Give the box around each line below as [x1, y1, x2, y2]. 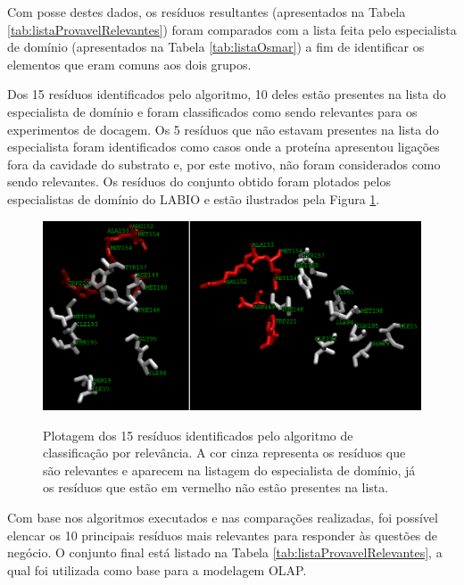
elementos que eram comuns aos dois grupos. [7, 54, 252, 73]
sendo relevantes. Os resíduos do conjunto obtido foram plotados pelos [7, 172, 391, 191]
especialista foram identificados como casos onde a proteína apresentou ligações [7, 137, 440, 156]
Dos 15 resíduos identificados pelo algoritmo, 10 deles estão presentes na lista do [7, 85, 446, 103]
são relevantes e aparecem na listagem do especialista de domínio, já [43, 460, 416, 479]
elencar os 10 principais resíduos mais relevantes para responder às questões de [7, 525, 438, 544]
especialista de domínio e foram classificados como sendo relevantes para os [7, 102, 418, 120]
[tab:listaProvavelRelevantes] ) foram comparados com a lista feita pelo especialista [7, 20, 457, 38]
